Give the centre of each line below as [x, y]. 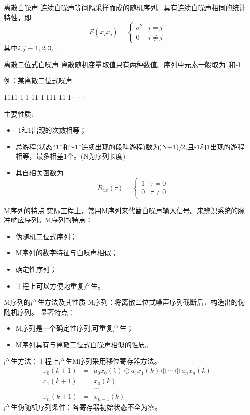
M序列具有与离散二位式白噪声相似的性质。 [84, 344]
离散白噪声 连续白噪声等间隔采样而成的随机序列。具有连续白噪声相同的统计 [125, 7]
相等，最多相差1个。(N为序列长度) [70, 156]
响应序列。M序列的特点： [51, 220]
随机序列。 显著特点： [39, 311]
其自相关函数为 [39, 172]
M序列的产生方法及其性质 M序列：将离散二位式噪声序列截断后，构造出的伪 [125, 302]
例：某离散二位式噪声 [38, 81]
